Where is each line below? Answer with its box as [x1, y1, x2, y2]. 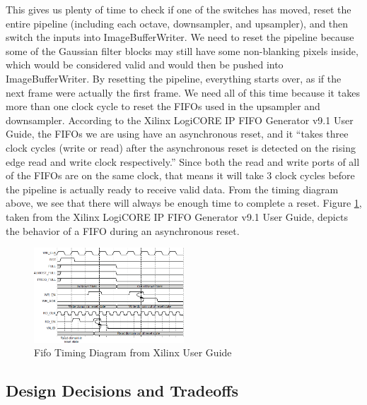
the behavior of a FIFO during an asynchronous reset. [6, 223, 240, 238]
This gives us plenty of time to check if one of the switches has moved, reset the [6, 2, 351, 16]
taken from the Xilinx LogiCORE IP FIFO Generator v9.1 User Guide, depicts [6, 209, 348, 224]
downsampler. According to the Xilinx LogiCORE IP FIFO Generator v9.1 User [6, 112, 354, 127]
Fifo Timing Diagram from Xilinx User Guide [34, 345, 232, 360]
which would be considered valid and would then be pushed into [6, 57, 284, 72]
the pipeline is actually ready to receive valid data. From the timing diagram [6, 181, 339, 196]
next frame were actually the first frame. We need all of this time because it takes [6, 85, 360, 99]
